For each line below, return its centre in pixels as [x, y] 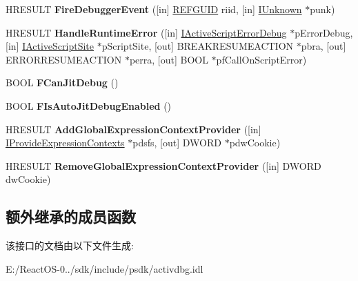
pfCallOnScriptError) [261, 59]
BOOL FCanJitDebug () [62, 83]
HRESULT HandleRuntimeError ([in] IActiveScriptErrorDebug [146, 32]
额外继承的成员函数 [71, 216]
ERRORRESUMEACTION [64, 59]
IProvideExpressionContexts [65, 143]
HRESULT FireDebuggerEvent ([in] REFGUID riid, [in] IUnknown [154, 9]
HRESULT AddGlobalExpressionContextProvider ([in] [133, 129]
